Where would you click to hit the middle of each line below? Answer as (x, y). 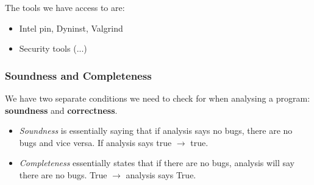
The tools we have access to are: (65, 7)
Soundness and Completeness (78, 75)
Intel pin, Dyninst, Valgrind (71, 28)
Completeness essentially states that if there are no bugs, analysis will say (157, 163)
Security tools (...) (53, 48)
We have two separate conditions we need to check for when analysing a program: (158, 98)
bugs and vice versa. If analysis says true (95, 142)
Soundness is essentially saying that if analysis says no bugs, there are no (156, 131)
